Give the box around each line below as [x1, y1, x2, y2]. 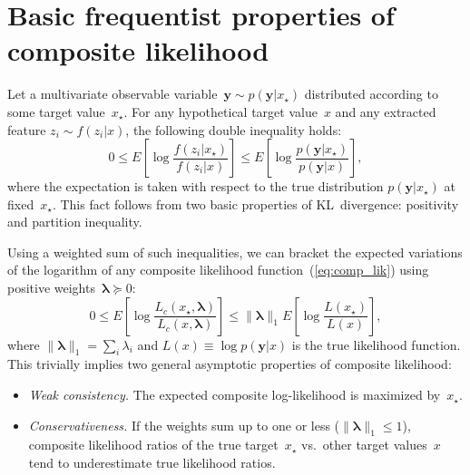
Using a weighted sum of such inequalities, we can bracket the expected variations [7, 242, 463, 261]
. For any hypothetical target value [123, 102, 318, 121]
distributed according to [304, 84, 438, 103]
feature [7, 120, 46, 139]
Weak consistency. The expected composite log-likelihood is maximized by [28, 385, 441, 404]
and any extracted [335, 102, 436, 121]
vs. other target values [301, 435, 427, 454]
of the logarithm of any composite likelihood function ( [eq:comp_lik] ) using [7, 260, 429, 279]
